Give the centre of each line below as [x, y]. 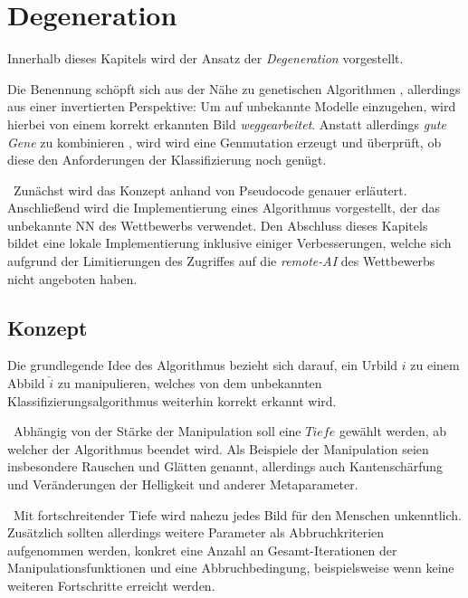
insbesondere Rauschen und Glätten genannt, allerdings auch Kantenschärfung [225, 466]
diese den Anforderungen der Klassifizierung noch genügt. [167, 160]
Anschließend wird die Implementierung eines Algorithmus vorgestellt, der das [224, 208]
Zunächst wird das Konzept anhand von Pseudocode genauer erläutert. [210, 190]
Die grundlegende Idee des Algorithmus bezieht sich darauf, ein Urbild [203, 365]
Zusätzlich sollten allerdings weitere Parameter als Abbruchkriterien [196, 532]
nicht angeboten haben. [72, 278]
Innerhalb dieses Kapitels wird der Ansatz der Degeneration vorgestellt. [205, 58]
